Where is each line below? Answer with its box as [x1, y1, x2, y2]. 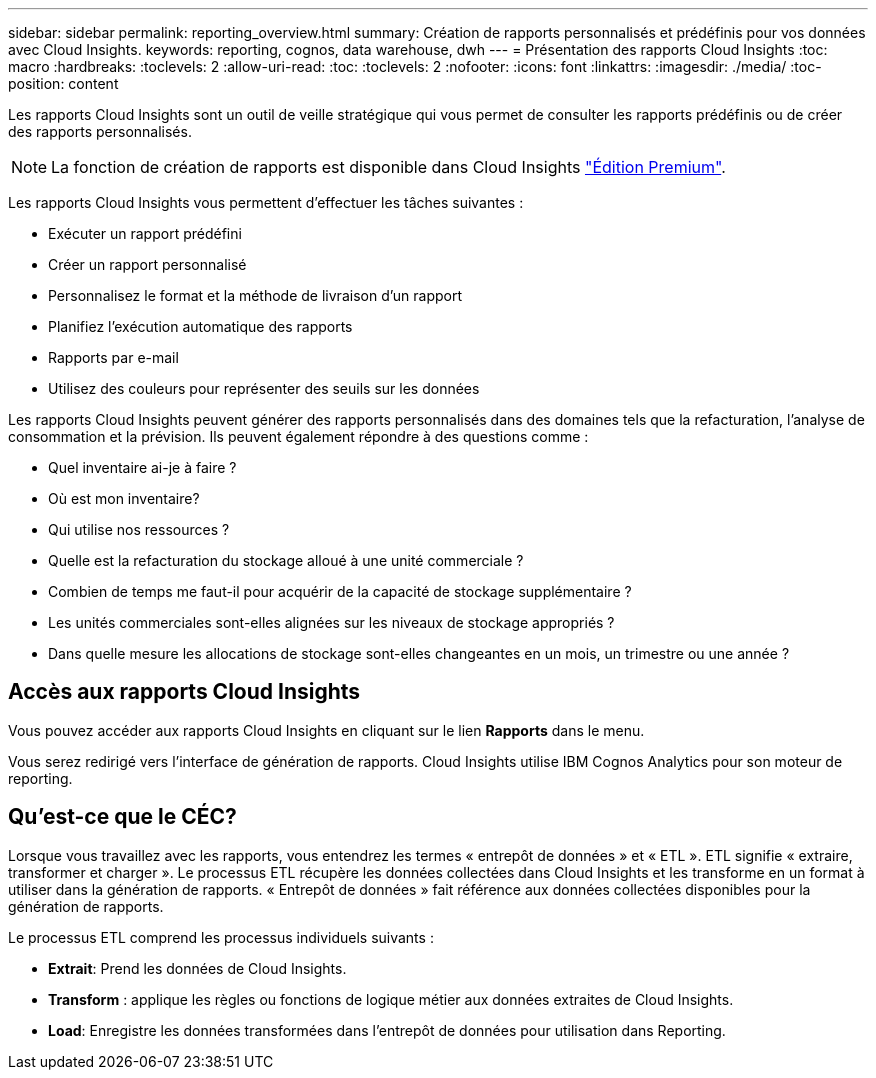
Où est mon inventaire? [48, 490, 200, 507]
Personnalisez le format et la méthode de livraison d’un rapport [48, 287, 463, 304]
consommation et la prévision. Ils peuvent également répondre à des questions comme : [8, 428, 589, 445]
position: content [8, 75, 119, 92]
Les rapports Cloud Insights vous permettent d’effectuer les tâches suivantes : [8, 194, 524, 211]
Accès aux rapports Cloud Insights [8, 679, 361, 705]
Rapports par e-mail [48, 349, 179, 366]
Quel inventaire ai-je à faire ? [48, 459, 237, 476]
